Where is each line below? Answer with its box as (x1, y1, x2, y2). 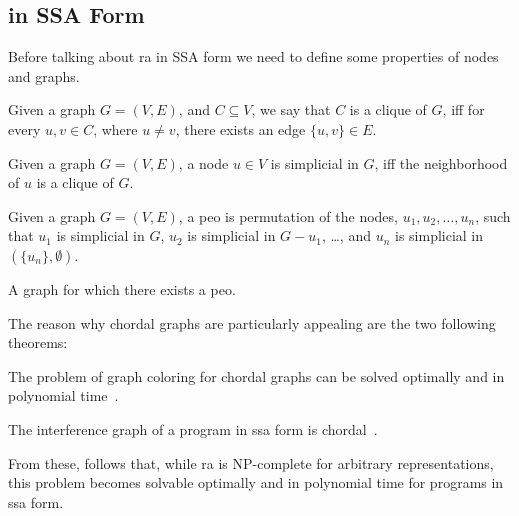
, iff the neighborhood (374, 152, 508, 173)
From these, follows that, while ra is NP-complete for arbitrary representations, (8, 452, 494, 473)
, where (93, 118, 138, 139)
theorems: (8, 332, 68, 353)
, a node (178, 152, 229, 173)
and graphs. (8, 65, 80, 86)
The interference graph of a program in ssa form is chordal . (8, 418, 378, 439)
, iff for (442, 99, 485, 120)
